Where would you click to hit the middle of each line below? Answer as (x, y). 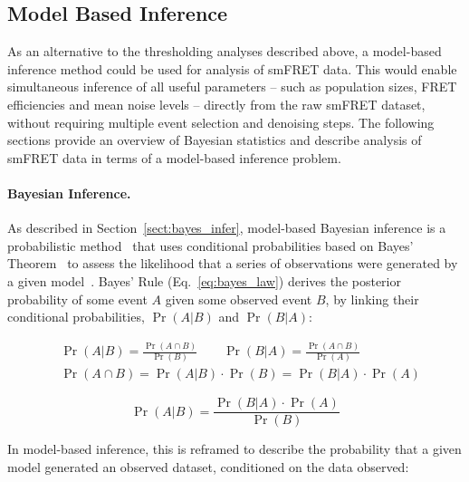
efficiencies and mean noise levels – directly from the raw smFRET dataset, (216, 104)
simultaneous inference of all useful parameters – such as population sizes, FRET (232, 87)
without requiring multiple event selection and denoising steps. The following (221, 122)
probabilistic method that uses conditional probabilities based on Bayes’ (211, 245)
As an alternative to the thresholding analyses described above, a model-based (225, 51)
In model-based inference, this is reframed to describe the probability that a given (234, 449)
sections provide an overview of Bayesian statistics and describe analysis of (215, 140)
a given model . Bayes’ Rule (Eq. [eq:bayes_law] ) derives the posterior (204, 280)
